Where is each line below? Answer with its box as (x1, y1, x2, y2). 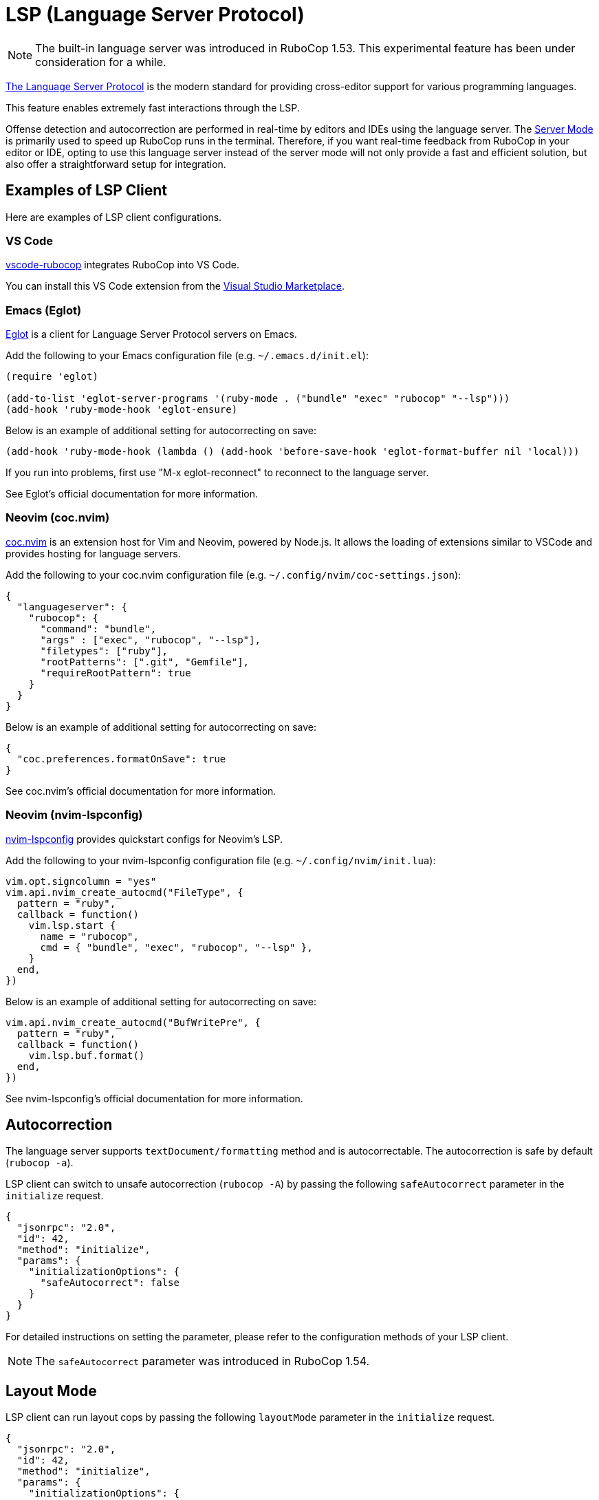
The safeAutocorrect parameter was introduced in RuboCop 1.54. (35, 1354, 370, 1369)
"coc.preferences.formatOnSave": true (17, 753, 226, 764)
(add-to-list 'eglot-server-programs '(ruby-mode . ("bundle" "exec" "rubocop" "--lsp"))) (6, 393, 510, 405)
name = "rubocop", (40, 930, 139, 942)
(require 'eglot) (6, 371, 98, 383)
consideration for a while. (35, 54, 166, 69)
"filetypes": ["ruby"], (40, 645, 168, 656)
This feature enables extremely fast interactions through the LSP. (6, 101, 300, 114)
